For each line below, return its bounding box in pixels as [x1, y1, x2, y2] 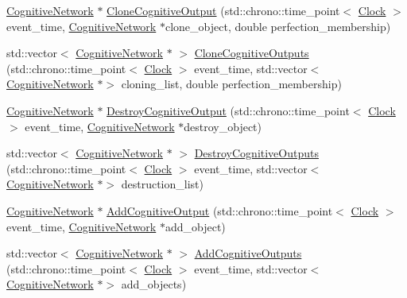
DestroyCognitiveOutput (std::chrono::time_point [107, 102, 350, 118]
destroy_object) [184, 118, 262, 134]
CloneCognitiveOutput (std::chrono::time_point [107, 2, 340, 18]
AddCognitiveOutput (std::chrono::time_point [107, 202, 333, 219]
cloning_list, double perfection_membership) [121, 75, 342, 92]
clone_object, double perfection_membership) [165, 17, 391, 34]
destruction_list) [121, 176, 203, 192]
